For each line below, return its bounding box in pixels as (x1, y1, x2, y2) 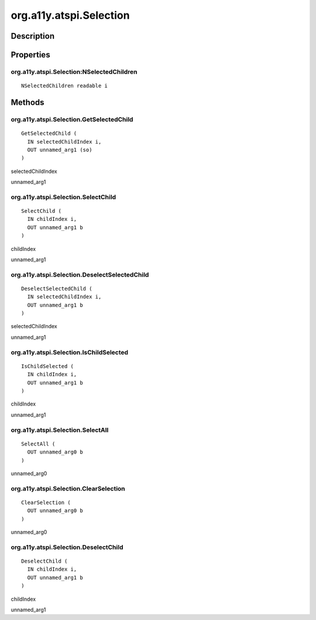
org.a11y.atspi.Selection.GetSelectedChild (11, 115, 133, 123)
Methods (11, 97, 44, 107)
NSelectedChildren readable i (21, 83, 108, 89)
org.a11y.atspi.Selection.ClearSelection (11, 484, 125, 492)
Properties (11, 50, 50, 60)
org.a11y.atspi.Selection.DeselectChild (11, 543, 123, 551)
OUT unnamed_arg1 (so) (27, 147, 92, 153)
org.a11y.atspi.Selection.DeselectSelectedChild (11, 270, 149, 278)
